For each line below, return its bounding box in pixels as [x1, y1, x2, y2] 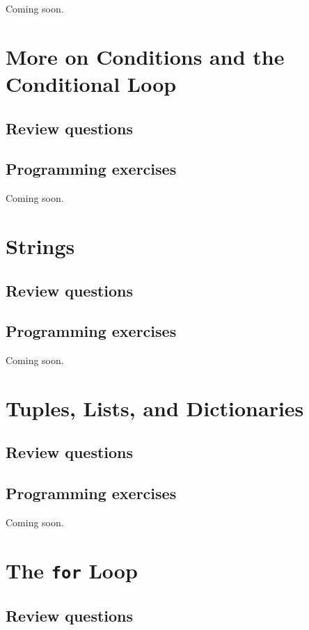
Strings [6, 231, 75, 260]
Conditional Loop [6, 69, 177, 97]
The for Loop [6, 556, 138, 584]
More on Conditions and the [6, 42, 285, 70]
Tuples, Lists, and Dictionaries [6, 393, 304, 422]
